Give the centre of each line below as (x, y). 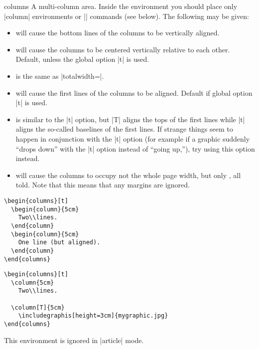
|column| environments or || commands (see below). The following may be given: (127, 16)
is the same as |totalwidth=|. (60, 76)
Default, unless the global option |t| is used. (82, 59)
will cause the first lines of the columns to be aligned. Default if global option (134, 92)
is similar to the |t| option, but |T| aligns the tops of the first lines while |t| (130, 119)
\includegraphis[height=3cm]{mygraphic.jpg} (93, 316)
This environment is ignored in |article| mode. (74, 340)
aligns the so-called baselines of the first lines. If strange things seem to (124, 129)
